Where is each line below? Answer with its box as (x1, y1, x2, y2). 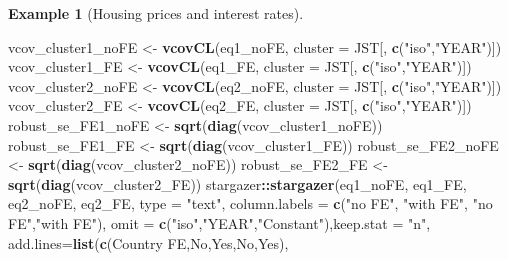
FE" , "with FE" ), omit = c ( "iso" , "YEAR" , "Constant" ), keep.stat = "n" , (8, 212, 431, 233)
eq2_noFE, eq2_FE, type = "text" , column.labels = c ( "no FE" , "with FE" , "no (8, 193, 493, 214)
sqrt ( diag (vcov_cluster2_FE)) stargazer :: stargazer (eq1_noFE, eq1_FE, (8, 173, 467, 194)
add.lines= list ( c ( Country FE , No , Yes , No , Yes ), (8, 232, 289, 253)
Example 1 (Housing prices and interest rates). (8, 3, 304, 23)
